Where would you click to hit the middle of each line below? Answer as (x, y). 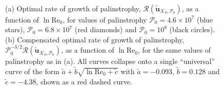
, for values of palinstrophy (105, 19)
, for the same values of (175, 50)
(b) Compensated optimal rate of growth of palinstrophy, (95, 39)
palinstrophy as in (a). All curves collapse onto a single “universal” (110, 61)
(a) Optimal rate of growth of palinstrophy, (73, 8)
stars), (15, 29)
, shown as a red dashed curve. (84, 81)
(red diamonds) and (106, 29)
